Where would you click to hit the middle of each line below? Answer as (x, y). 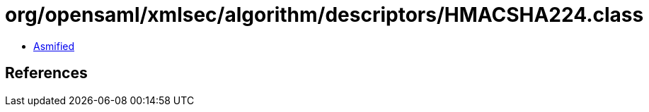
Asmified (54, 46)
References (46, 73)
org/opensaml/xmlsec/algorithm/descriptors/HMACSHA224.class (324, 15)
